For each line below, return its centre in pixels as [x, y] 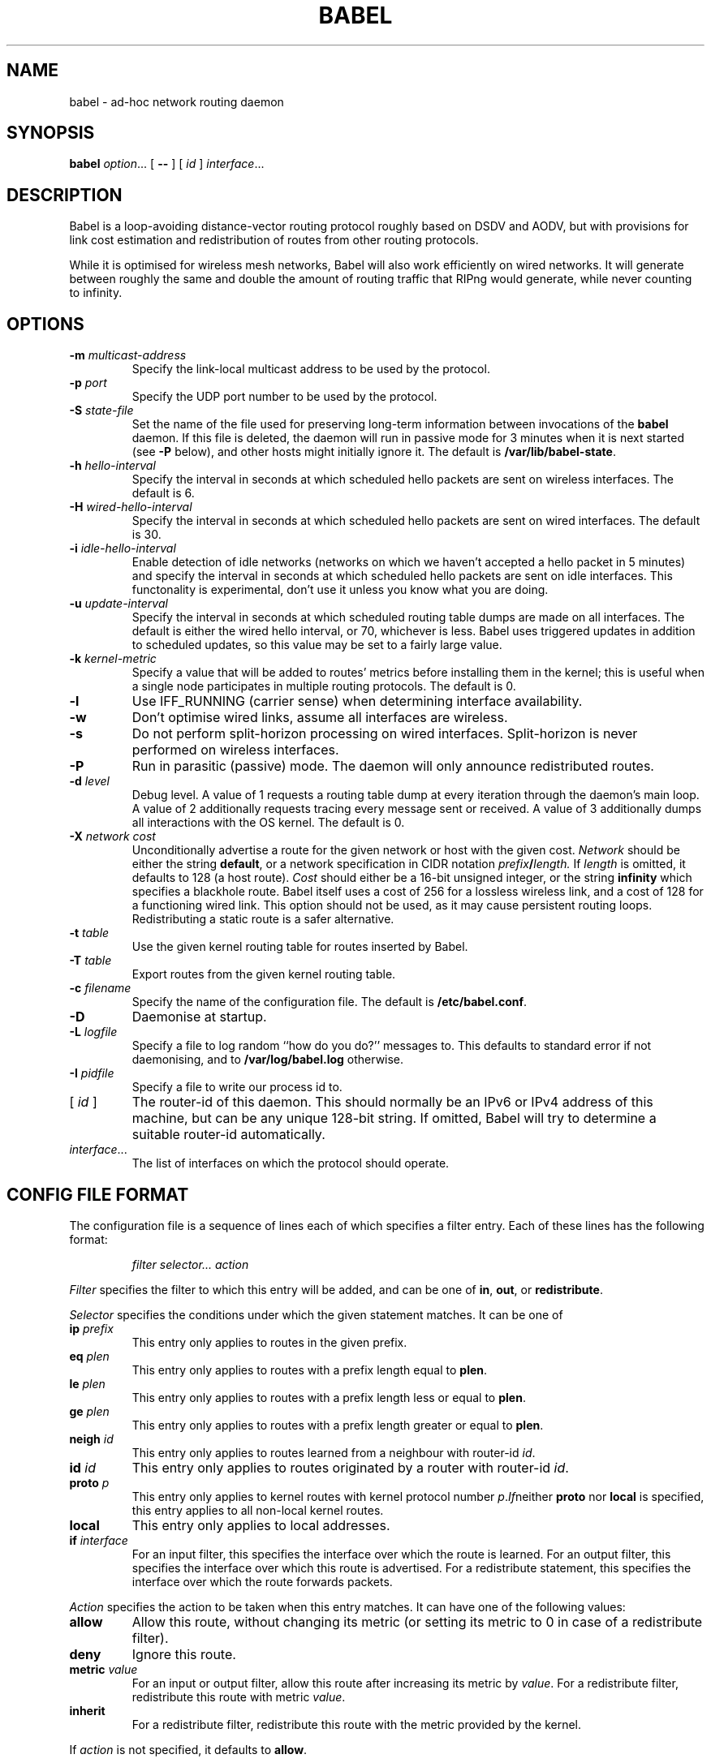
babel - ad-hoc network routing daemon [177, 101]
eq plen [89, 1356]
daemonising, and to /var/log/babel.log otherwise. [268, 1060]
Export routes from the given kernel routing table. [264, 974]
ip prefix [91, 1328]
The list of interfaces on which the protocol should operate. [291, 1163]
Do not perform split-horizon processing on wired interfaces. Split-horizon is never [385, 734]
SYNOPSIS [51, 133]
